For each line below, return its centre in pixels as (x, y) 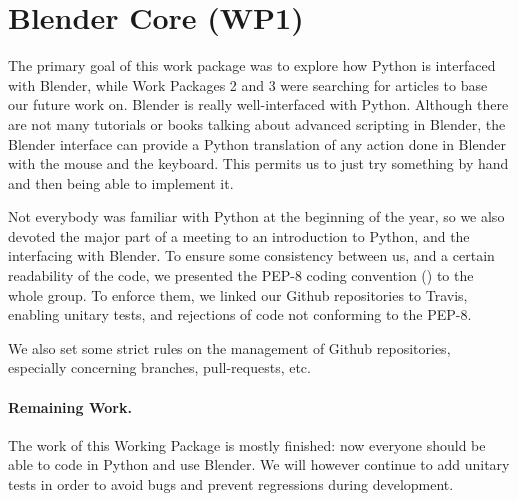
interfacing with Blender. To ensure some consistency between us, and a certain (251, 255)
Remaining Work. (70, 406)
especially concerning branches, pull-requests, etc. (159, 367)
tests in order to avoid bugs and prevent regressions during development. (231, 484)
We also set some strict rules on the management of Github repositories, (229, 347)
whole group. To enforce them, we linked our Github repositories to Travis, (238, 294)
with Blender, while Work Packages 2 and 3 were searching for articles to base (248, 84)
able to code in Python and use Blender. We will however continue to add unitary (259, 464)
